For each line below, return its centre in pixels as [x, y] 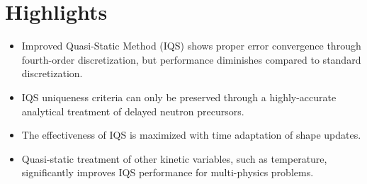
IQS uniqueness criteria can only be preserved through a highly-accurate [179, 97]
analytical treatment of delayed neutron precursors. [133, 111]
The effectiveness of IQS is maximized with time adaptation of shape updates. [191, 135]
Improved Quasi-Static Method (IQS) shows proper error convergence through [191, 46]
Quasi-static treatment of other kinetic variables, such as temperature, [174, 158]
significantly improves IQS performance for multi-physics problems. [168, 172]
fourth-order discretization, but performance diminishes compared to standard [191, 59]
